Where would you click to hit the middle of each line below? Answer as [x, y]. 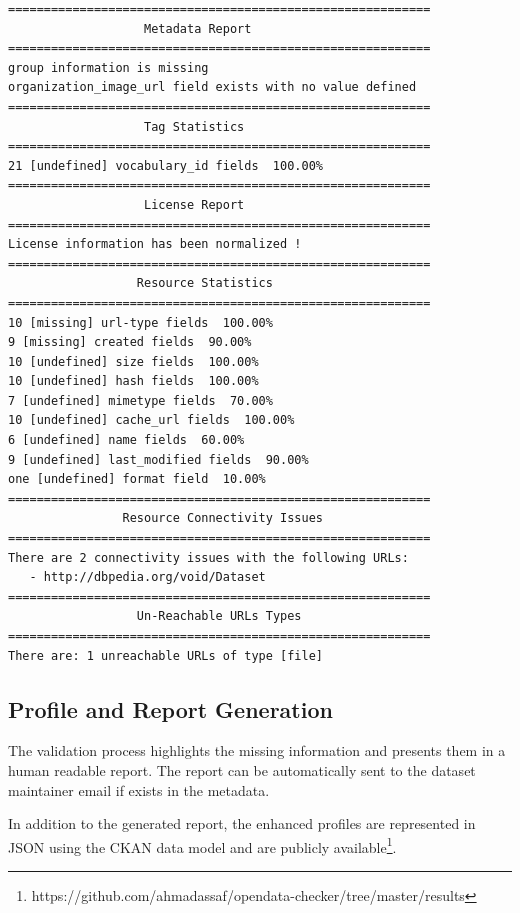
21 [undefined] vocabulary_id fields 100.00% [165, 165]
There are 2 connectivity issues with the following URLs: [208, 557]
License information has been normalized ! [155, 244]
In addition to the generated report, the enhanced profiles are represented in [242, 823]
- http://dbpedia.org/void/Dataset [147, 577]
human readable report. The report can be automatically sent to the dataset [242, 769]
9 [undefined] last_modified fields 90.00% [158, 459]
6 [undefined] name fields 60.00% [126, 440]
